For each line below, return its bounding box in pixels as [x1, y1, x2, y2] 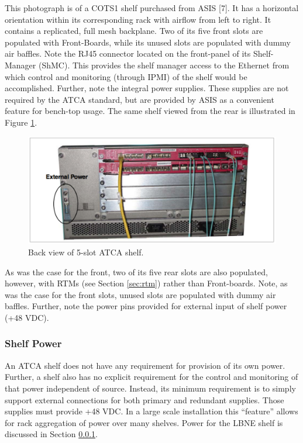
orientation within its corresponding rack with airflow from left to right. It [5, 13, 271, 25]
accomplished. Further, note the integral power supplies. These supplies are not [5, 82, 289, 94]
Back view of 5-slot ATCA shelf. [28, 245, 144, 258]
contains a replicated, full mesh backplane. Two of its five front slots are [5, 25, 263, 37]
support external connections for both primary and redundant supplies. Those [5, 393, 284, 406]
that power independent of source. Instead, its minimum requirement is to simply [5, 382, 296, 394]
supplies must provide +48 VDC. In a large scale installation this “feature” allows [5, 405, 298, 417]
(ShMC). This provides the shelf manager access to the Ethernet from [38, 58, 290, 71]
